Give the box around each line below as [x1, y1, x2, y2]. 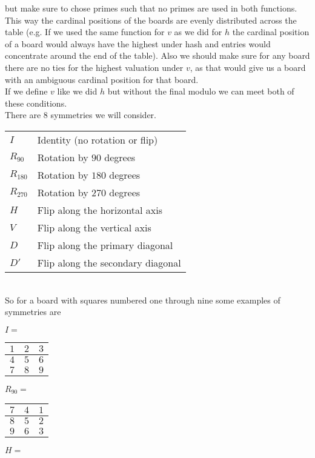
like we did [57, 85, 98, 98]
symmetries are [5, 305, 61, 318]
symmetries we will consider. [50, 108, 157, 121]
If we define [5, 85, 48, 98]
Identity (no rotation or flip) [37, 132, 158, 147]
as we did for [174, 25, 222, 38]
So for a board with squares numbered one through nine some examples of [5, 293, 280, 306]
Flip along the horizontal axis [37, 202, 163, 217]
